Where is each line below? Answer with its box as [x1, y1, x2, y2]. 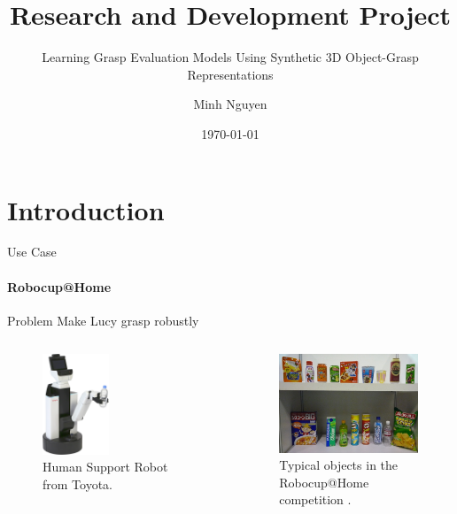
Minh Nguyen [193, 95, 267, 113]
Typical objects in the [279, 456, 399, 474]
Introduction [7, 191, 165, 227]
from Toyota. [43, 474, 112, 493]
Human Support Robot [43, 457, 168, 476]
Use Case [7, 242, 57, 261]
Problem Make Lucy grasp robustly [7, 311, 199, 329]
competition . [279, 490, 352, 509]
